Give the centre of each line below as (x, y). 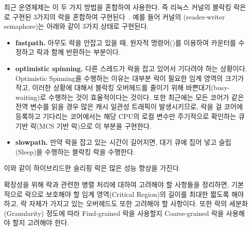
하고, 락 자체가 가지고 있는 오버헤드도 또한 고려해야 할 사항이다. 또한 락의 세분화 (126, 203)
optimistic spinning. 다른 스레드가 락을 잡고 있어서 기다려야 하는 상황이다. (131, 68)
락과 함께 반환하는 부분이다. (79, 52)
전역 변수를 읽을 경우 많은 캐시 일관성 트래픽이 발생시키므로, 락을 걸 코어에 (129, 106)
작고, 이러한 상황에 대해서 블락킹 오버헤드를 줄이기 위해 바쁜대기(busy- (123, 87)
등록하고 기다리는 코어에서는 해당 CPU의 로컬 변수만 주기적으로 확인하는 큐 (130, 116)
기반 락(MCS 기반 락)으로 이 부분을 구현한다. (83, 125)
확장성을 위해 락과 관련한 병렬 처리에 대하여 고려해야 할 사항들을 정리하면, (117, 184)
